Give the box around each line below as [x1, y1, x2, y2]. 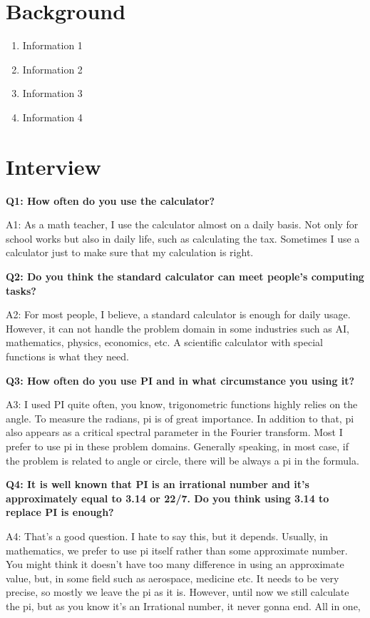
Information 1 [22, 38, 83, 53]
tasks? [6, 283, 36, 298]
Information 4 [22, 109, 83, 124]
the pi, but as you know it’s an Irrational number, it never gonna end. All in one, [6, 598, 361, 613]
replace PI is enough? [6, 505, 114, 520]
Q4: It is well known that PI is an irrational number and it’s [6, 477, 309, 492]
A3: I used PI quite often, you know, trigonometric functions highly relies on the [6, 397, 358, 412]
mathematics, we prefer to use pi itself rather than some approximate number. [6, 542, 348, 557]
